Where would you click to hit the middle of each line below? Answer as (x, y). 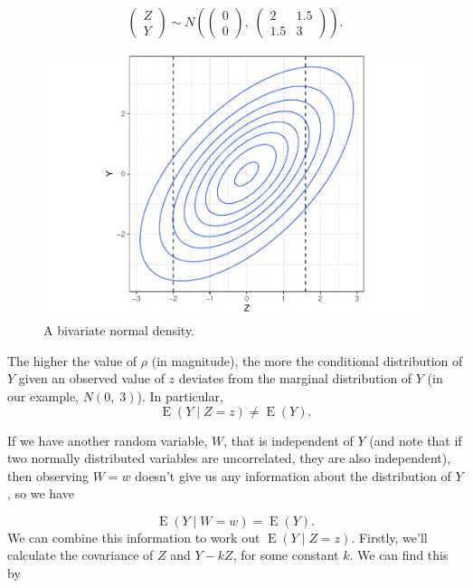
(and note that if (416, 440)
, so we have (41, 493)
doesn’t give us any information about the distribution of (293, 475)
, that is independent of (289, 440)
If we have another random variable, (108, 440)
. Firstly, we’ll (389, 537)
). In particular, (180, 395)
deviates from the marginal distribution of (295, 378)
